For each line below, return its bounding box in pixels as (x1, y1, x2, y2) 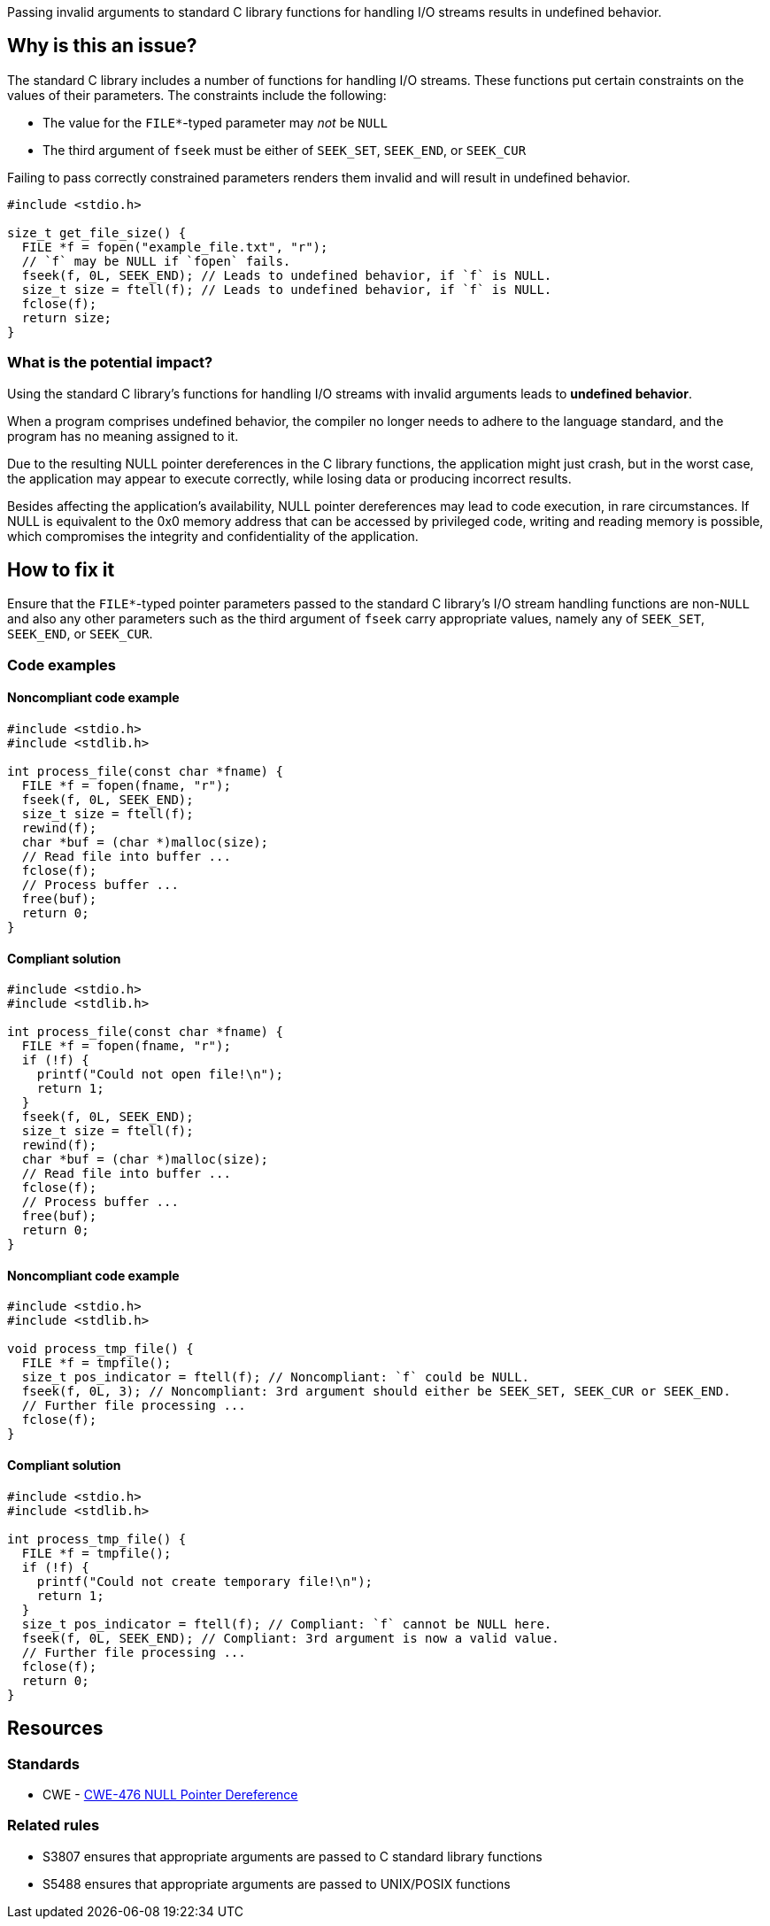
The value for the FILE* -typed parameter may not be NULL (42, 114, 389, 130)
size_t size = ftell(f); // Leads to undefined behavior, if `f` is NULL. (21, 282, 552, 297)
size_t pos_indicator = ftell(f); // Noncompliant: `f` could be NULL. (21, 1370, 530, 1385)
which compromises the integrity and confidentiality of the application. (7, 528, 419, 544)
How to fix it (7, 559, 115, 582)
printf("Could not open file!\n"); (36, 1067, 283, 1082)
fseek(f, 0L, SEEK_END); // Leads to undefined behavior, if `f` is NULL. (21, 267, 552, 282)
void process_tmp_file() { (7, 1342, 194, 1357)
